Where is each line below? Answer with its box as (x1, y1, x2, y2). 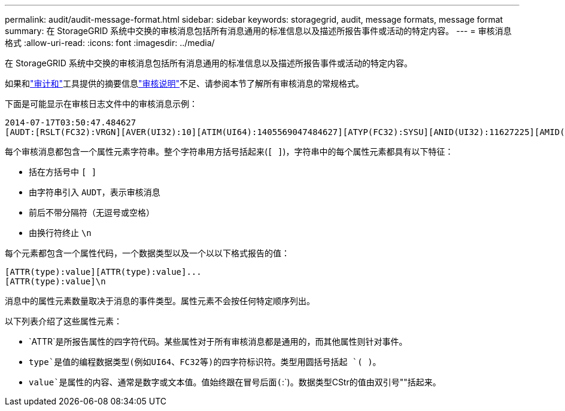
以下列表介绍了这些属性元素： (5, 316, 122, 326)
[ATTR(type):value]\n (5, 277, 106, 286)
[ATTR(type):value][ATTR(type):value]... (5, 267, 202, 277)
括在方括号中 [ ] (29, 167, 97, 177)
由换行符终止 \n (29, 228, 92, 238)
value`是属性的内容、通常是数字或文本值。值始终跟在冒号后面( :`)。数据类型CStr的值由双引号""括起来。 (29, 377, 441, 387)
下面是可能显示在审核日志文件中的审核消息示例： (5, 99, 198, 109)
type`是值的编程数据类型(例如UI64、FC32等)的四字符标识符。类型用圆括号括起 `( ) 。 (29, 357, 381, 367)
